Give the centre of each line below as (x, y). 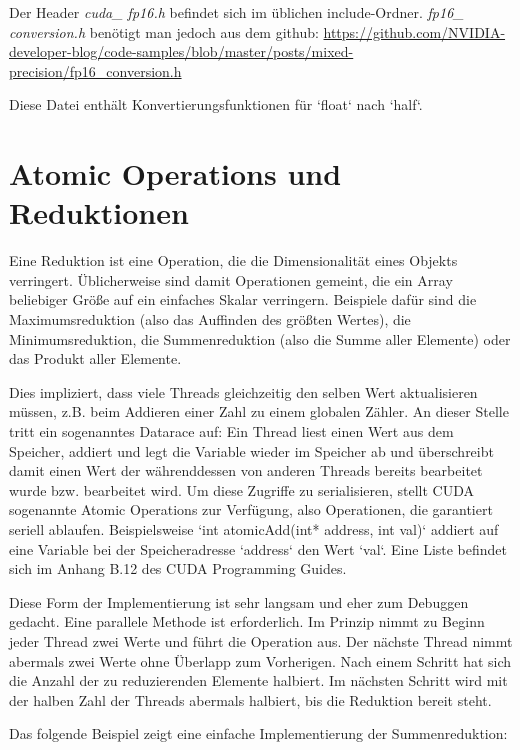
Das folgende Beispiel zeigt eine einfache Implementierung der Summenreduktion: (258, 733)
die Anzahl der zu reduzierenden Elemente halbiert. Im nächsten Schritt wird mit (258, 680)
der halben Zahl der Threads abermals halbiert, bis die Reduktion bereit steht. (250, 699)
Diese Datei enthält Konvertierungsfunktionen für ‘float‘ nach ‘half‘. (216, 104)
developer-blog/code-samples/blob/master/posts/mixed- (181, 51)
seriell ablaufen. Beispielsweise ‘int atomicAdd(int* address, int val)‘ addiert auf (254, 529)
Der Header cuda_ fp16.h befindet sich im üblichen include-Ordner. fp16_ (236, 12)
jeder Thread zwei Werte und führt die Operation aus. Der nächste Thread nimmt (261, 640)
